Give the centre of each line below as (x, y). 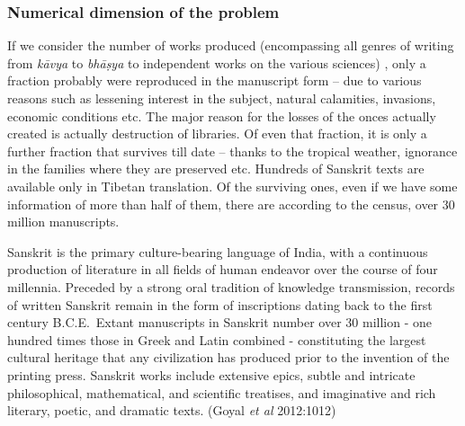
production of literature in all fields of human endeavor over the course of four (223, 269)
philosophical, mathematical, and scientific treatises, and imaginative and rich (222, 392)
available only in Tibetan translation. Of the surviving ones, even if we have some (232, 186)
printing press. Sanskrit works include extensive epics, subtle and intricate (211, 374)
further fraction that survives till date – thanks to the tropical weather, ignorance (232, 151)
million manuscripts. (63, 222)
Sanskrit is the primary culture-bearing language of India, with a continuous (218, 251)
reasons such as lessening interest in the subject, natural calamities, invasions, (222, 98)
